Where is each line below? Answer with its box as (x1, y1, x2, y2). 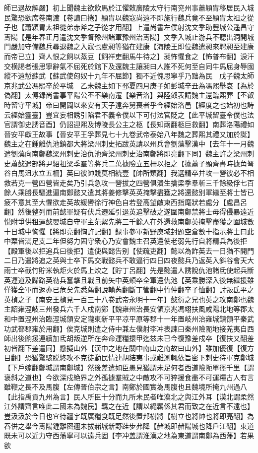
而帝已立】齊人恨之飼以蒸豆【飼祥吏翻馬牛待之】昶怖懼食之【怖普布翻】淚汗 (4, 51, 254, 61)
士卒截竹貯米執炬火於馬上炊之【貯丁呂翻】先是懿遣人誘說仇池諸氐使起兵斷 (10, 265, 254, 275)
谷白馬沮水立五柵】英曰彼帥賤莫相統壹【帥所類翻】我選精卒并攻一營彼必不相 (4, 168, 254, 178)
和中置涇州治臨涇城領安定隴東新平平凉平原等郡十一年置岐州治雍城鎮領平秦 (4, 314, 247, 324)
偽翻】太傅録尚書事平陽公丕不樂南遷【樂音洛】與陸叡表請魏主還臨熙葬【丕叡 (4, 90, 254, 100)
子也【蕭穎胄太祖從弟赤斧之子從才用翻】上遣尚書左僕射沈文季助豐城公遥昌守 (4, 22, 254, 32)
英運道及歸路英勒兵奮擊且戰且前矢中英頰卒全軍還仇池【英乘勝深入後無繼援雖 (4, 274, 254, 285)
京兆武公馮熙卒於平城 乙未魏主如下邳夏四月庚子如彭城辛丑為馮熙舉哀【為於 (4, 80, 254, 90)
